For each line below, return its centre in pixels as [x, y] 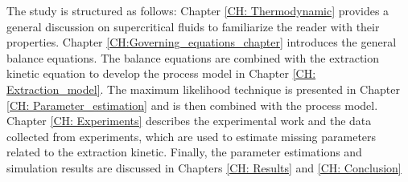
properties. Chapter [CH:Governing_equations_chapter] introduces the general [202, 42]
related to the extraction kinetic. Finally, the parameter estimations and [184, 152]
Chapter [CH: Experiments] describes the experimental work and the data [189, 121]
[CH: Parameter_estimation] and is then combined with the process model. [192, 105]
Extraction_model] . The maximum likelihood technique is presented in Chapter [203, 89]
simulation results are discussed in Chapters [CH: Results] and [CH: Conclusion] [204, 167]
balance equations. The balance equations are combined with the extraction [193, 57]
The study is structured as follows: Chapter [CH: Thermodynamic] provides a [198, 10]
